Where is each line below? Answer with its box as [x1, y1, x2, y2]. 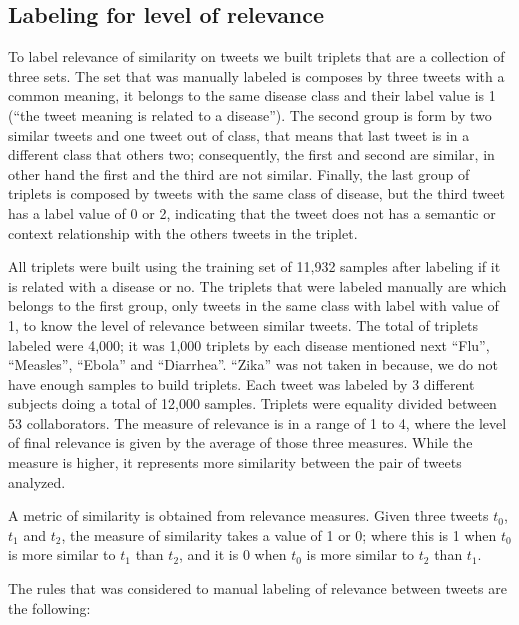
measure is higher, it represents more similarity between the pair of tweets [8, 452, 462, 473]
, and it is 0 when [179, 544, 287, 565]
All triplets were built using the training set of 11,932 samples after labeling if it [8, 256, 501, 277]
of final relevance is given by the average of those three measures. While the [8, 432, 473, 453]
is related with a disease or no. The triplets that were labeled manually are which [8, 275, 507, 296]
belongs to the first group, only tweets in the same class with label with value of [8, 295, 499, 316]
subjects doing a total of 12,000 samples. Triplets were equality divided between [8, 393, 497, 414]
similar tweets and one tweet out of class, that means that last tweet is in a [8, 124, 470, 145]
